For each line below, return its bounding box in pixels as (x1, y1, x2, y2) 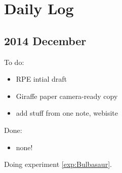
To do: (4, 56, 24, 67)
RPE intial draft (16, 74, 67, 84)
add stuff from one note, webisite (16, 108, 118, 118)
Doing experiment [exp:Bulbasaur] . (4, 159, 112, 169)
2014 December (4, 32, 87, 48)
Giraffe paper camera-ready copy (16, 90, 118, 101)
